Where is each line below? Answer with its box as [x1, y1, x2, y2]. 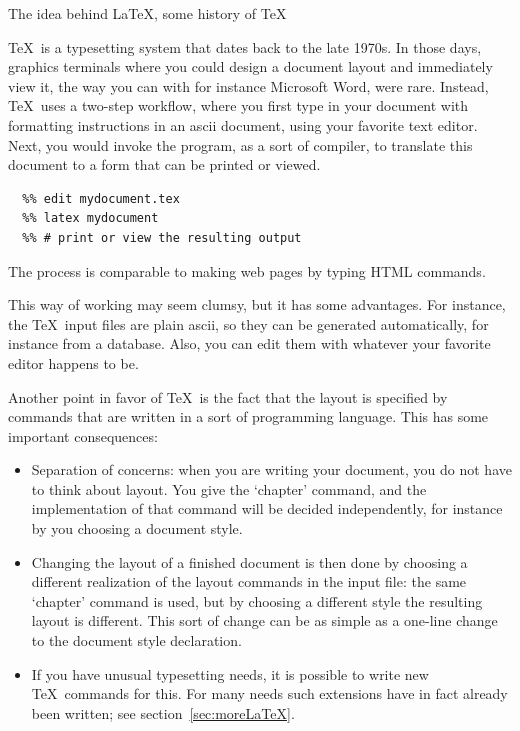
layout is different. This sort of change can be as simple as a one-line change [31, 610, 498, 631]
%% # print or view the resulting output [22, 230, 302, 245]
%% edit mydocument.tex [22, 191, 180, 206]
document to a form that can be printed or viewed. [8, 154, 321, 175]
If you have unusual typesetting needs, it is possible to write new [31, 663, 429, 684]
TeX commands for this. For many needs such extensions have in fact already [31, 683, 508, 704]
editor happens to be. [8, 352, 139, 373]
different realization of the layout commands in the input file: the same [31, 571, 467, 592]
